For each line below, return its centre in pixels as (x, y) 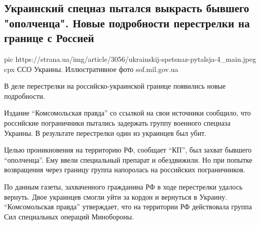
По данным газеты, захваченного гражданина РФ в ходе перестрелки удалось (123, 186)
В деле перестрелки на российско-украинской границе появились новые (115, 86)
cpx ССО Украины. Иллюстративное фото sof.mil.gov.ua (91, 69)
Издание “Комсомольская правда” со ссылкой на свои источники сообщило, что (127, 113)
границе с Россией (49, 38)
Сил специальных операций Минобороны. (69, 216)
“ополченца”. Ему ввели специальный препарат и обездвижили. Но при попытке (128, 159)
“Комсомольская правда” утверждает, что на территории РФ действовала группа (128, 207)
